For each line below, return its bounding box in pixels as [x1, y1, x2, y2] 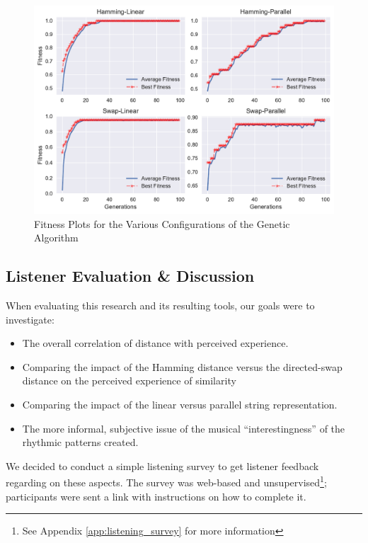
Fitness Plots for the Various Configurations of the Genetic [34, 216, 290, 231]
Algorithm [34, 230, 79, 245]
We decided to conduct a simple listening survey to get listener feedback [6, 458, 319, 473]
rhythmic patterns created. [22, 435, 139, 450]
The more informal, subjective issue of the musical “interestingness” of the [22, 421, 345, 435]
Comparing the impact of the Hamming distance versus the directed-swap [22, 359, 343, 374]
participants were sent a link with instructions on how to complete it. [6, 488, 306, 503]
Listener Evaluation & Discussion [6, 265, 255, 287]
